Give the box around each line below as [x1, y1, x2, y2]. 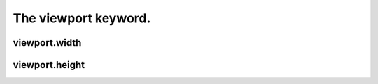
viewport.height [13, 59, 85, 71]
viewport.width [13, 37, 82, 49]
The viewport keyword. [13, 10, 151, 26]
